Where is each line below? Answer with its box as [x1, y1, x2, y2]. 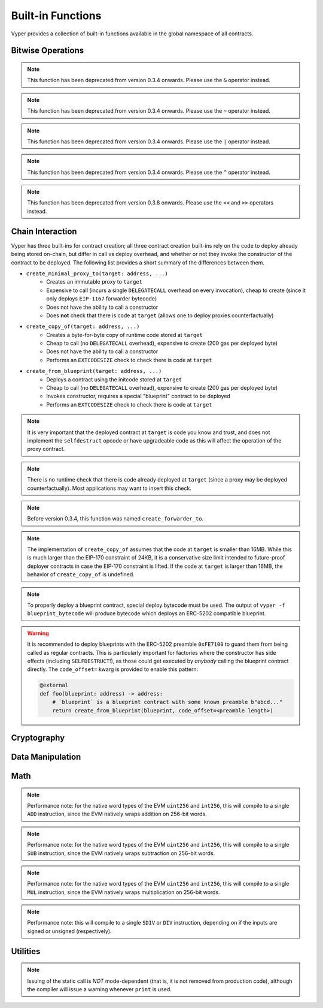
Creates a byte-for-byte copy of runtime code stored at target [46, 331, 203, 338]
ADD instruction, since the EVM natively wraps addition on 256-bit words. [27, 810, 208, 818]
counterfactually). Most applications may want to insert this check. [27, 485, 191, 492]
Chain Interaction [11, 226, 77, 236]
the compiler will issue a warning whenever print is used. [27, 986, 172, 993]
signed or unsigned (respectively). [27, 927, 112, 935]
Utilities [11, 946, 41, 956]
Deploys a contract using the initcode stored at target [46, 375, 182, 383]
